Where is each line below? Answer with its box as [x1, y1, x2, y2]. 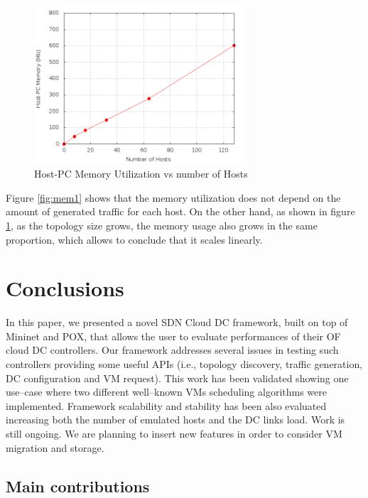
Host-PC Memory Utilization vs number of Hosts [34, 166, 248, 181]
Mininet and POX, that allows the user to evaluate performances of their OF [6, 328, 341, 343]
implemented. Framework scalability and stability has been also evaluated [6, 398, 327, 413]
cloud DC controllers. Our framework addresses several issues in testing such [6, 342, 339, 357]
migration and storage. [6, 440, 104, 455]
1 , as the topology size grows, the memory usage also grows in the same [6, 217, 318, 232]
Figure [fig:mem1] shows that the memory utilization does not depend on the [6, 190, 341, 205]
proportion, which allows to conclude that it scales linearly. [6, 232, 263, 247]
